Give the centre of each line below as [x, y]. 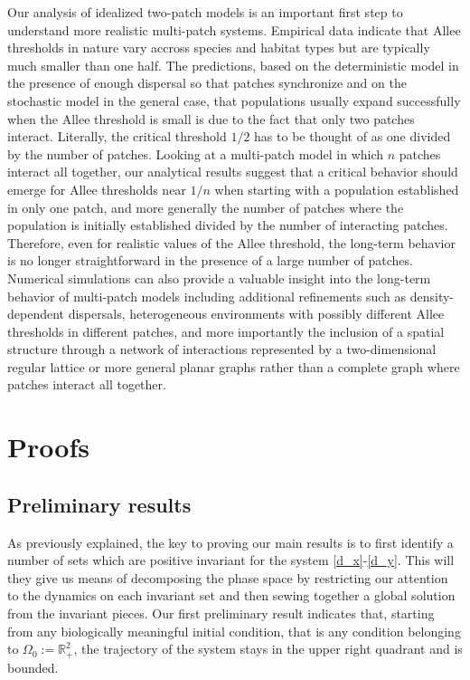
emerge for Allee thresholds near [97, 189]
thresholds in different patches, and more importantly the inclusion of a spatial [226, 331]
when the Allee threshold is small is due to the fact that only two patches [211, 118]
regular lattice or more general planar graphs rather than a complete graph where [234, 366]
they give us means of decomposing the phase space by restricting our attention [228, 577]
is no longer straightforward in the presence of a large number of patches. [210, 260]
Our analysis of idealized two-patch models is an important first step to [205, 12]
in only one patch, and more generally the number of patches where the [206, 207]
